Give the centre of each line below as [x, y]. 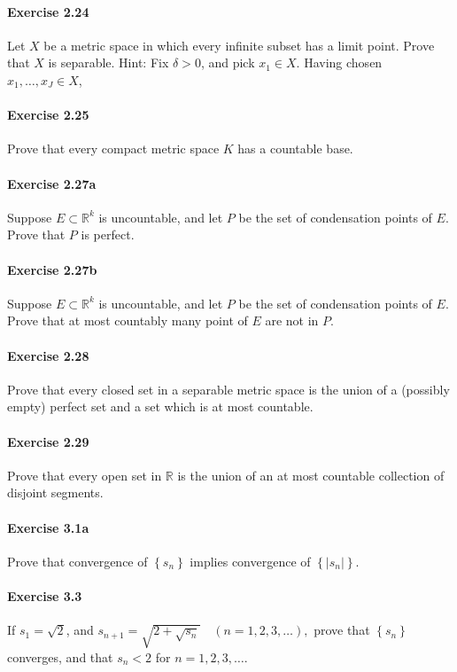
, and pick [228, 63]
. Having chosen [339, 63]
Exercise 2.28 [48, 355]
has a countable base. [295, 148]
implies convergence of [250, 561]
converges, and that [60, 656]
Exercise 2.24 [48, 11]
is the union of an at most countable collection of [311, 475]
